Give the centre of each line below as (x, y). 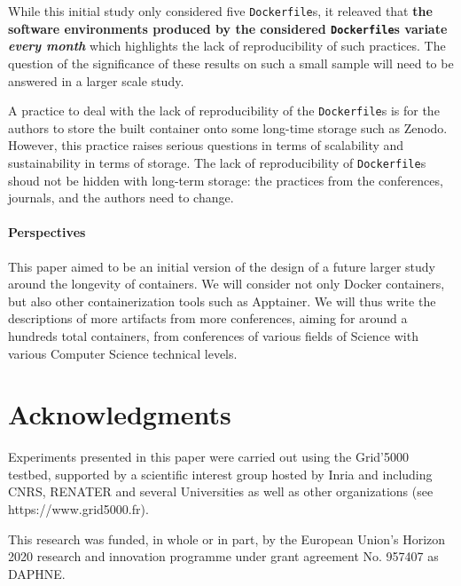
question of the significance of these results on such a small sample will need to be (231, 63)
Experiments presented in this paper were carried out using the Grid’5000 (209, 457)
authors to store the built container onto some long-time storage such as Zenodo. (228, 127)
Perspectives (47, 232)
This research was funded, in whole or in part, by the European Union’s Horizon (227, 538)
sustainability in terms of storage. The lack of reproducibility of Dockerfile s (217, 162)
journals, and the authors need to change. (121, 198)
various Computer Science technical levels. (123, 353)
